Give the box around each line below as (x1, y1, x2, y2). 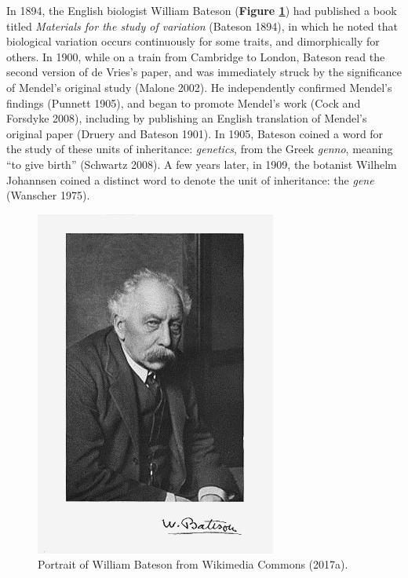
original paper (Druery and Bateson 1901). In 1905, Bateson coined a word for (6, 125, 384, 141)
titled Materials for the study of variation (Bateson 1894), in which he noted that (6, 17, 398, 34)
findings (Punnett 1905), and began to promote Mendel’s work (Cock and (6, 94, 361, 111)
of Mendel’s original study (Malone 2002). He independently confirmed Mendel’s (6, 79, 392, 95)
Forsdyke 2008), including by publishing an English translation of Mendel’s (6, 110, 367, 126)
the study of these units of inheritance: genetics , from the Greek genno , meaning (6, 141, 393, 157)
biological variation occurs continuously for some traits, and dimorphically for (6, 33, 380, 49)
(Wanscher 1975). (6, 187, 90, 203)
